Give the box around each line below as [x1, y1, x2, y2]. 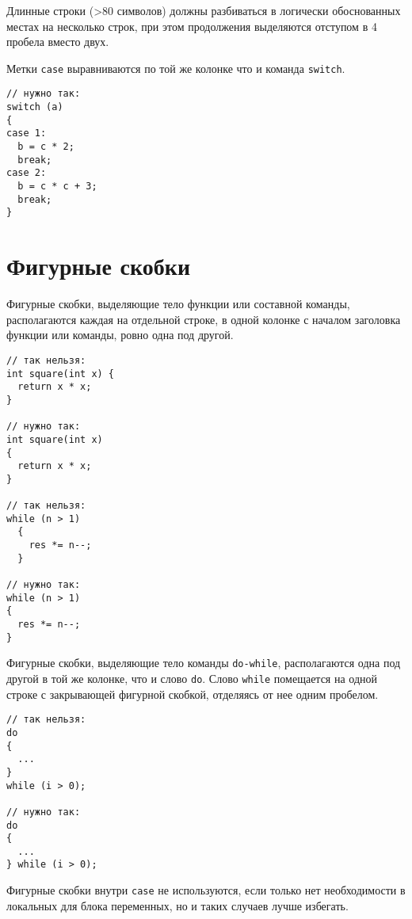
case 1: [6, 128, 47, 139]
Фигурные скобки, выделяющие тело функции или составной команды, [6, 296, 350, 312]
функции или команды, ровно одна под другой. [6, 326, 234, 343]
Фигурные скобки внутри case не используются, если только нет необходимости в [6, 882, 406, 898]
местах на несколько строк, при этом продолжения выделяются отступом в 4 [6, 17, 377, 34]
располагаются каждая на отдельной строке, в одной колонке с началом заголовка [6, 311, 401, 327]
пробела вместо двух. [6, 33, 109, 50]
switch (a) [6, 101, 63, 113]
